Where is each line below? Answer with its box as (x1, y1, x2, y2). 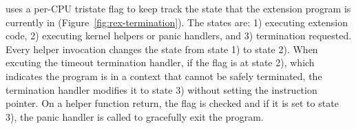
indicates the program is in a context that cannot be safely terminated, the (6, 68, 322, 83)
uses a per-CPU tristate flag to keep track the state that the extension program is (6, 1, 351, 15)
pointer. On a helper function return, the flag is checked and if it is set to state (6, 96, 339, 110)
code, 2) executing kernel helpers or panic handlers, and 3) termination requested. (6, 28, 352, 43)
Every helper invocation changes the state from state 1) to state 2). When (6, 41, 318, 56)
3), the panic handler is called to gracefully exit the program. (6, 109, 264, 123)
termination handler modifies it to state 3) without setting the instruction (6, 82, 317, 97)
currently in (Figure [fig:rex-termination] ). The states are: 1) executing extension (6, 14, 348, 29)
